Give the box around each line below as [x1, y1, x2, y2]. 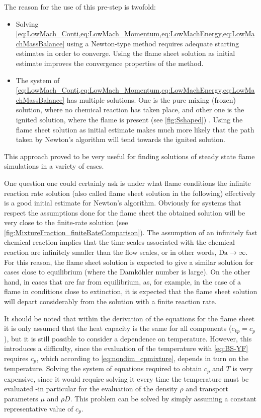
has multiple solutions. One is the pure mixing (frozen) [66, 94, 236, 105]
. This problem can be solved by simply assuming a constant [70, 393, 256, 403]
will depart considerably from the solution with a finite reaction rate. [4, 296, 217, 307]
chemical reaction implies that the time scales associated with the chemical [4, 237, 235, 247]
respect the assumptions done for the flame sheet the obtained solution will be [4, 207, 245, 218]
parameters [4, 393, 38, 403]
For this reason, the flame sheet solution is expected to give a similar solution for [4, 256, 253, 267]
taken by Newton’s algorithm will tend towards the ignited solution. [16, 134, 225, 145]
